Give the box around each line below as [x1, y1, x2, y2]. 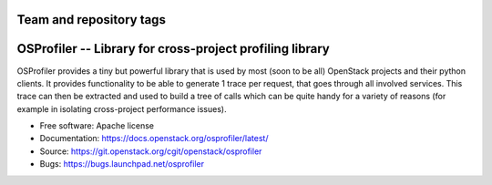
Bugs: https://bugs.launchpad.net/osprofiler [39, 159, 205, 170]
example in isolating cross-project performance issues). [16, 103, 227, 114]
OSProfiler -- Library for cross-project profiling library [16, 41, 330, 57]
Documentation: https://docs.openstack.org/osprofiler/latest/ [39, 133, 269, 144]
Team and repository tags [16, 12, 166, 27]
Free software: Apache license [39, 120, 155, 131]
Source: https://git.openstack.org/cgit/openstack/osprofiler [39, 146, 262, 157]
